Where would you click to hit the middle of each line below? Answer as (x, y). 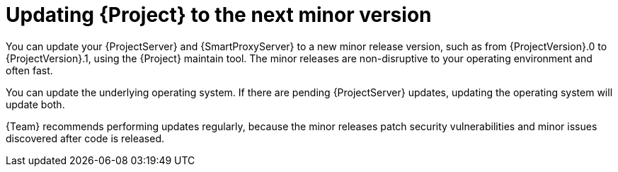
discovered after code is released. (85, 138)
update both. (35, 104)
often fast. (29, 70)
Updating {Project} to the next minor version (219, 15)
